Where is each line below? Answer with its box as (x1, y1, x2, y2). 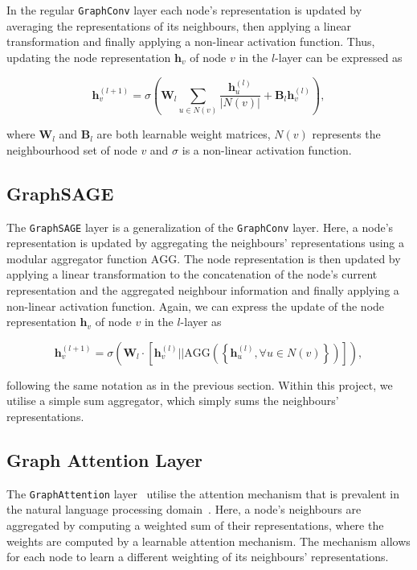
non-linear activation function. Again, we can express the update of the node (6, 297, 385, 314)
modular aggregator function (6, 250, 148, 266)
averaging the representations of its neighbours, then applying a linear (6, 17, 352, 34)
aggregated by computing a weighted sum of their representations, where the (6, 517, 384, 533)
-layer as (180, 313, 222, 330)
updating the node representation (6, 48, 171, 65)
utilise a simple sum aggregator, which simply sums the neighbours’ (6, 392, 339, 409)
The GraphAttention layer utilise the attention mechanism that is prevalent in (6, 485, 400, 502)
